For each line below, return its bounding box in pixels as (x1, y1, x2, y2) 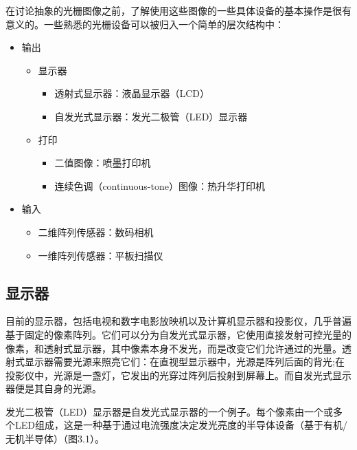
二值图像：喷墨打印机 (54, 156, 151, 170)
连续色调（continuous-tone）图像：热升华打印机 (54, 178, 265, 193)
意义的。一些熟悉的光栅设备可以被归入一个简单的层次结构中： (5, 17, 284, 31)
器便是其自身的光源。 (5, 381, 102, 396)
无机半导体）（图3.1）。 (5, 431, 104, 446)
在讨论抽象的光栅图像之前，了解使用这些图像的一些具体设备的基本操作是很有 (5, 3, 352, 17)
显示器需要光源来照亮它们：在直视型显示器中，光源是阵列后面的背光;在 (24, 354, 345, 369)
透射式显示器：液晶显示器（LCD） (54, 86, 209, 100)
